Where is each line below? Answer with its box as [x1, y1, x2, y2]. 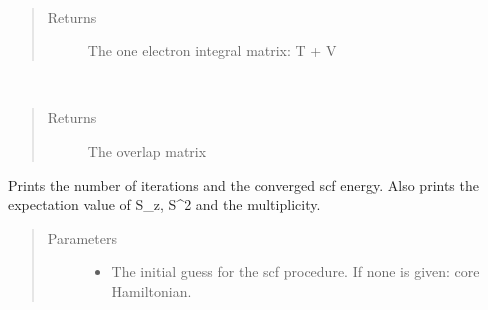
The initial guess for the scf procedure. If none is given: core [111, 261, 480, 282]
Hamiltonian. [111, 280, 192, 301]
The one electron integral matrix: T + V [87, 40, 337, 61]
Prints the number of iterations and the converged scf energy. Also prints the [8, 174, 479, 195]
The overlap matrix [87, 140, 207, 161]
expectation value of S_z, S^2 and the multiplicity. [8, 194, 321, 215]
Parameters [47, 227, 117, 248]
